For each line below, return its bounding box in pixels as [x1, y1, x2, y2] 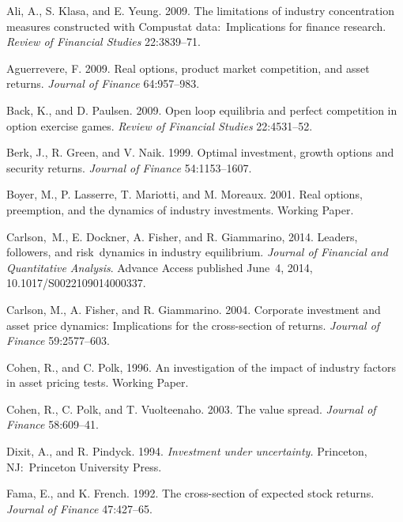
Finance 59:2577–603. [6, 332, 110, 349]
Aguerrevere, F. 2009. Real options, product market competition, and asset [6, 59, 370, 76]
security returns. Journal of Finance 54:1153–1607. [6, 159, 252, 176]
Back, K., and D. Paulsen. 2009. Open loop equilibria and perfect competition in [6, 101, 397, 118]
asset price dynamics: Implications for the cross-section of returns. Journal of [6, 316, 380, 333]
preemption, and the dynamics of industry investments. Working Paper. [6, 201, 354, 217]
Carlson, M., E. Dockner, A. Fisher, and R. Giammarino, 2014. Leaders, [6, 228, 358, 244]
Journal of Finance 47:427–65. [6, 500, 153, 516]
